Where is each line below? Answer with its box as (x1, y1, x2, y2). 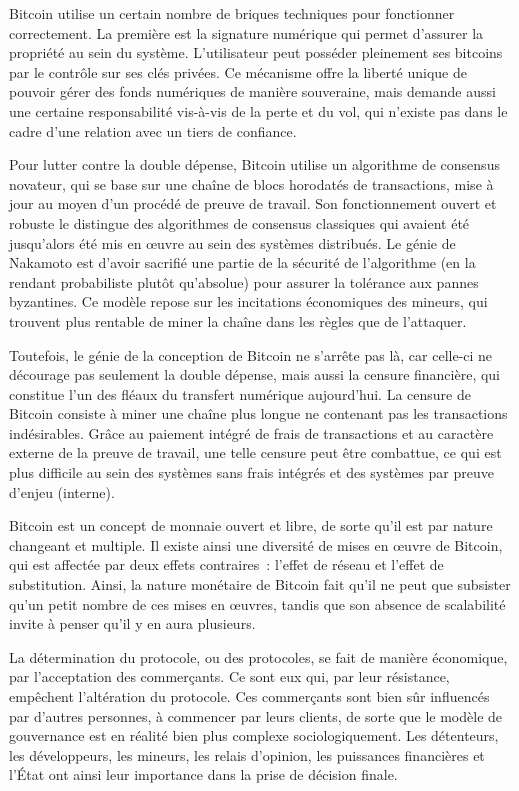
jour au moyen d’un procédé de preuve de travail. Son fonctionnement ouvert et (9, 193, 497, 214)
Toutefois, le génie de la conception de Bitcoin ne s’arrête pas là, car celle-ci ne (9, 344, 493, 365)
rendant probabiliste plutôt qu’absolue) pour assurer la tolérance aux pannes (9, 271, 479, 292)
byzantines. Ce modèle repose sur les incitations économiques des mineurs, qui (9, 291, 488, 312)
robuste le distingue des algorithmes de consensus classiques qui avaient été (9, 212, 470, 233)
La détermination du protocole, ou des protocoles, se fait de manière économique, (9, 646, 508, 667)
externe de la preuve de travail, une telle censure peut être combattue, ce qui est (9, 442, 502, 463)
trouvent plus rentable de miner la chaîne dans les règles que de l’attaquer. (9, 310, 467, 331)
